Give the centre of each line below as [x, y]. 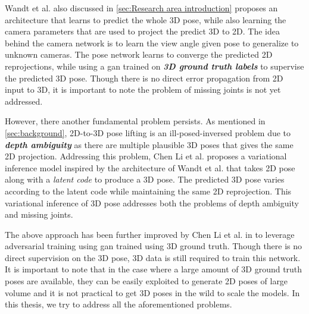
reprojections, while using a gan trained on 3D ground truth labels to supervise [154, 66]
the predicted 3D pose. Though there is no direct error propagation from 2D [144, 78]
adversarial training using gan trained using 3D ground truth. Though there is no [154, 246]
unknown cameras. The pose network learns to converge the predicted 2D [139, 54]
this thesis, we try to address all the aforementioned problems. [118, 304]
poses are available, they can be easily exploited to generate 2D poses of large [146, 281]
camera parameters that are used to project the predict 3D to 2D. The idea [142, 31]
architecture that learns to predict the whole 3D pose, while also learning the [146, 19]
